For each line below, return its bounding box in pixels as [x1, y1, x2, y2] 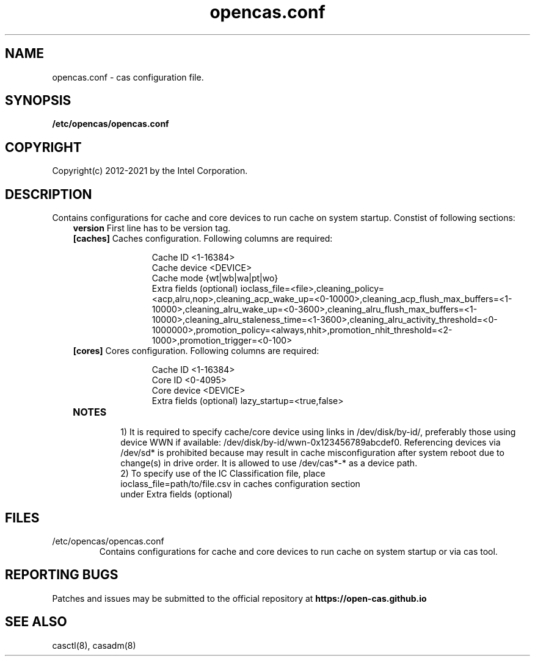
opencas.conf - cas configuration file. [52, 71, 204, 82]
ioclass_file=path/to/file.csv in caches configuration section [120, 479, 360, 489]
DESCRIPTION [5, 186, 92, 202]
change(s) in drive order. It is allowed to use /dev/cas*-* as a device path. [120, 458, 418, 469]
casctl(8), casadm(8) [52, 640, 136, 651]
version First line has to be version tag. [73, 223, 231, 234]
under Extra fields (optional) [120, 489, 233, 500]
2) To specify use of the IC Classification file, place [120, 468, 326, 479]
